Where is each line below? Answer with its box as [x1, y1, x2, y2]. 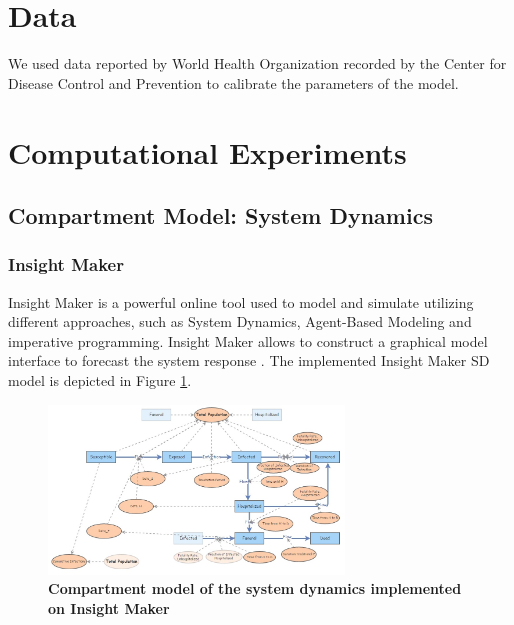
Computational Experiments [8, 131, 407, 172]
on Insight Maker [48, 597, 170, 618]
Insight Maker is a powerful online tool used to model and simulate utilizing [8, 291, 474, 312]
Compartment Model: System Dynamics [8, 200, 433, 231]
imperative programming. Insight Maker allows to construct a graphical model [8, 330, 488, 351]
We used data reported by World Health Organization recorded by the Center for [8, 53, 507, 74]
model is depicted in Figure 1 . [8, 370, 192, 391]
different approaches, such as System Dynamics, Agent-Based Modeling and [8, 311, 472, 332]
